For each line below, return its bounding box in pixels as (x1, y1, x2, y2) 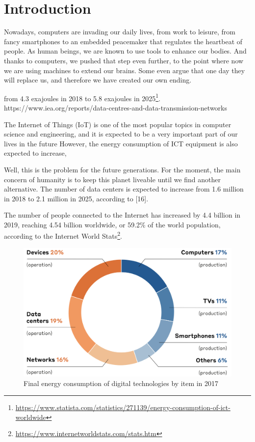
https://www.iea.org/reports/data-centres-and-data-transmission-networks (4, 102, 227, 112)
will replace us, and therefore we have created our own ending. (4, 75, 192, 85)
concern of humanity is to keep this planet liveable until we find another (4, 174, 221, 184)
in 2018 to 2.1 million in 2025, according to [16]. (4, 193, 149, 203)
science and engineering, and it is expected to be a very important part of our (4, 129, 238, 139)
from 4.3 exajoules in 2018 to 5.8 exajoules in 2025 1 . (4, 91, 161, 103)
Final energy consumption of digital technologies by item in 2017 (24, 378, 219, 388)
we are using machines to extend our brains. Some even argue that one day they (4, 65, 245, 75)
